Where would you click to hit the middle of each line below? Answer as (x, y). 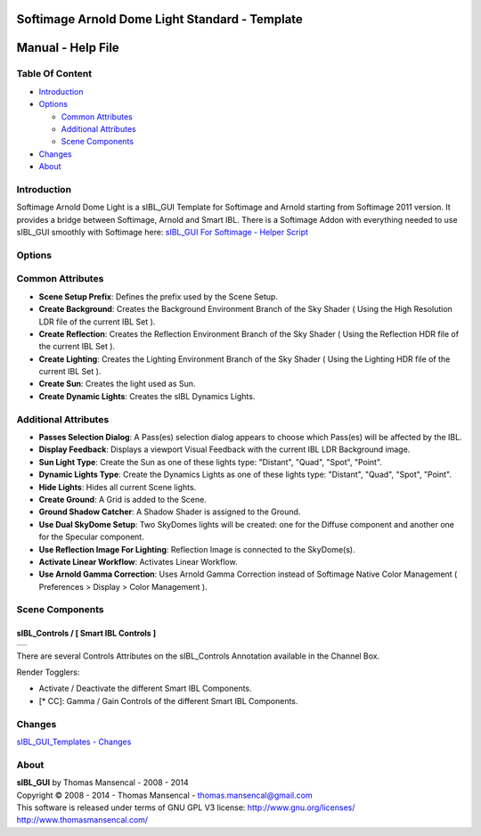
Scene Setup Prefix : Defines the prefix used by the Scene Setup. (158, 296)
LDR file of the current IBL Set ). (97, 322)
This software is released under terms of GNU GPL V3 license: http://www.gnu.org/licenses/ (186, 807)
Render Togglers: (48, 672)
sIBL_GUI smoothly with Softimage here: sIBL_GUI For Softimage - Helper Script (163, 233)
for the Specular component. (91, 537)
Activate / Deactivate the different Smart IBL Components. (146, 688)
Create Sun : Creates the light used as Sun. (117, 384)
